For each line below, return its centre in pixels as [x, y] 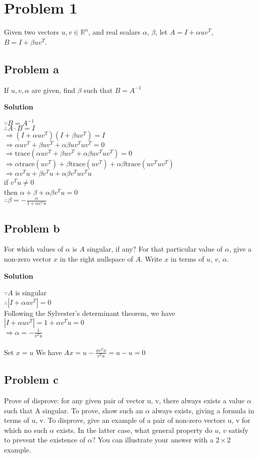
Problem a [32, 69]
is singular [31, 293]
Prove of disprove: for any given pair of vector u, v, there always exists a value [124, 400]
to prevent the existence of [45, 440]
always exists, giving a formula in [203, 410]
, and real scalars [114, 32]
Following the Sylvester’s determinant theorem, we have [90, 313]
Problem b [32, 228]
